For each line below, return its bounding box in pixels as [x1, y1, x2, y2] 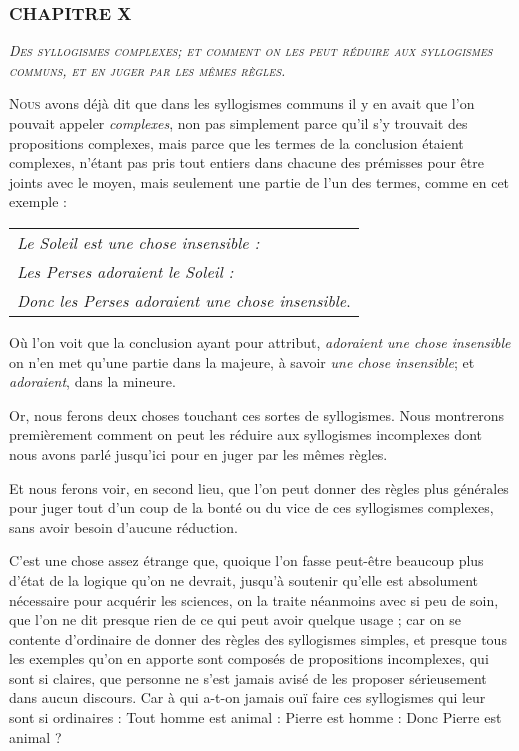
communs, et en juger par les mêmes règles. [9, 59, 286, 80]
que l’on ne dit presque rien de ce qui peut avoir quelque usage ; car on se [9, 609, 461, 630]
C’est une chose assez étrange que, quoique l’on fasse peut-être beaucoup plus [9, 550, 484, 571]
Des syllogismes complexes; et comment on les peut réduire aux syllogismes [9, 40, 493, 61]
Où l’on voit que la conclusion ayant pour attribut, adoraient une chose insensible [9, 331, 511, 352]
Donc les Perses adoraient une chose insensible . [17, 288, 351, 312]
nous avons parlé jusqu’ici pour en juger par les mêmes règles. [9, 443, 388, 464]
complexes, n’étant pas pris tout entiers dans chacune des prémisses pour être [9, 152, 484, 173]
